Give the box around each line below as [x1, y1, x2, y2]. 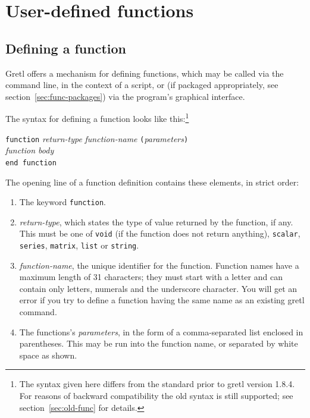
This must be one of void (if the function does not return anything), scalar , [19, 227, 300, 240]
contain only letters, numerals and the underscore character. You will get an [19, 282, 298, 294]
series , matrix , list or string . [19, 239, 139, 252]
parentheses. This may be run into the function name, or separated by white [19, 337, 298, 350]
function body [5, 144, 54, 156]
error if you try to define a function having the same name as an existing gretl [19, 294, 305, 306]
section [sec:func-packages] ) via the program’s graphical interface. [5, 90, 245, 102]
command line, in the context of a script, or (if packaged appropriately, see [5, 78, 278, 91]
